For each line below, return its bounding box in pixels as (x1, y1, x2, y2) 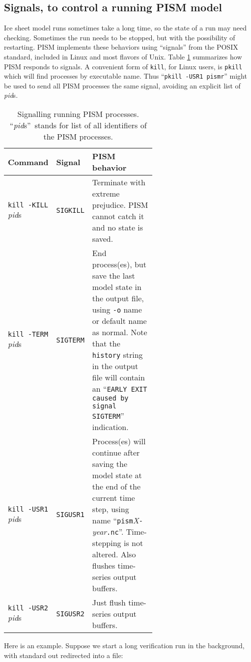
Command (8, 156, 49, 168)
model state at (92, 469, 142, 481)
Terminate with (92, 176, 145, 188)
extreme (92, 188, 120, 200)
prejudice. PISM (92, 199, 148, 211)
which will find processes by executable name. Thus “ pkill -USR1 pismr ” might (4, 71, 247, 81)
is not (123, 537, 143, 549)
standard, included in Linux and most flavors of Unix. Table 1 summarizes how (4, 51, 242, 61)
